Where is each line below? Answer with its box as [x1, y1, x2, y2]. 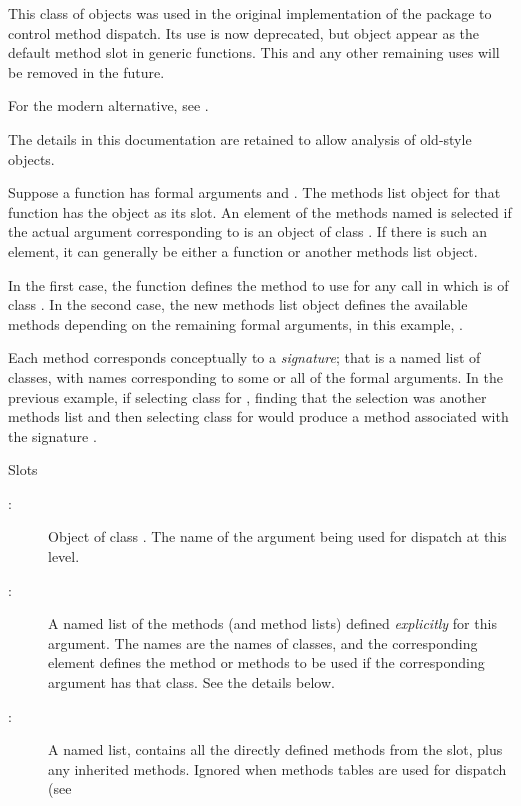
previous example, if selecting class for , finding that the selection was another [8, 386, 487, 407]
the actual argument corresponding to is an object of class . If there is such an [8, 221, 487, 242]
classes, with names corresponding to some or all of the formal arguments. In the [8, 366, 503, 387]
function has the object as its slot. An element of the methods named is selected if [8, 201, 512, 222]
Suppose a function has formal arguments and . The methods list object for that [8, 182, 501, 203]
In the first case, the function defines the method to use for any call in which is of [8, 274, 509, 295]
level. [48, 546, 80, 567]
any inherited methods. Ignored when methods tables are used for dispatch [48, 758, 507, 779]
